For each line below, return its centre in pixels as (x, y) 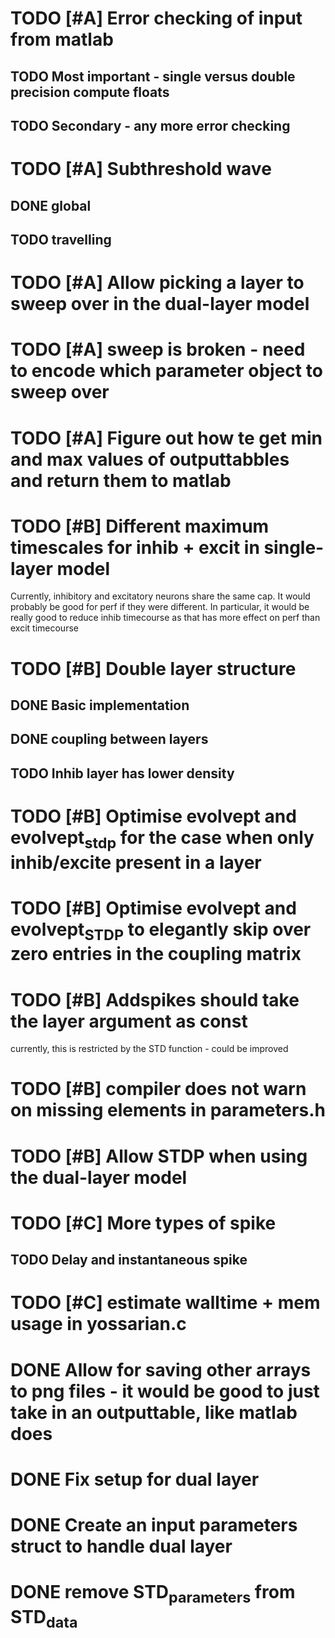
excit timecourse (44, 628)
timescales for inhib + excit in (135, 547)
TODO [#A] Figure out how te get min (166, 438)
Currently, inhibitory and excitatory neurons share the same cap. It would (160, 596)
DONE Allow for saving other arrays (161, 1369)
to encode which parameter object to (166, 371)
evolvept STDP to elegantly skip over (161, 931)
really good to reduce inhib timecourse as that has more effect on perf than (165, 618)
